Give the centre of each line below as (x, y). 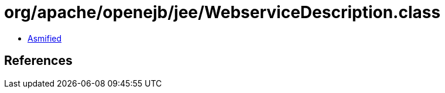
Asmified (45, 38)
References (38, 61)
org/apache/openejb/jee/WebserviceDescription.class (222, 12)
